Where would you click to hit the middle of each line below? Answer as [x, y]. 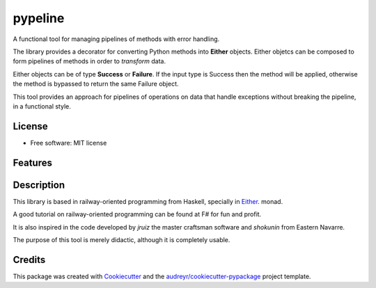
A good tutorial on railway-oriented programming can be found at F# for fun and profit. [137, 214]
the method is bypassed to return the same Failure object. [96, 84]
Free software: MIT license [69, 143]
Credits [29, 260]
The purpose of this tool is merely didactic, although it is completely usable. [122, 239]
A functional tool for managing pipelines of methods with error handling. [116, 39]
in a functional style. [42, 106]
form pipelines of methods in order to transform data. [89, 61]
